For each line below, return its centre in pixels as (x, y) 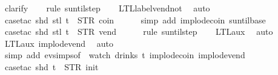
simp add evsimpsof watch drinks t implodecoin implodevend (125, 55)
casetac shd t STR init (51, 66)
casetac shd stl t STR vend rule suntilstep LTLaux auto (139, 31)
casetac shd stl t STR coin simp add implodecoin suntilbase (135, 19)
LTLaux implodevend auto (59, 43)
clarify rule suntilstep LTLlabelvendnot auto (107, 8)
